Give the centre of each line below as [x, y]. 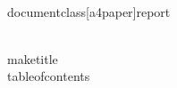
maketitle [33, 58]
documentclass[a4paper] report [89, 11]
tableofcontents [49, 76]
